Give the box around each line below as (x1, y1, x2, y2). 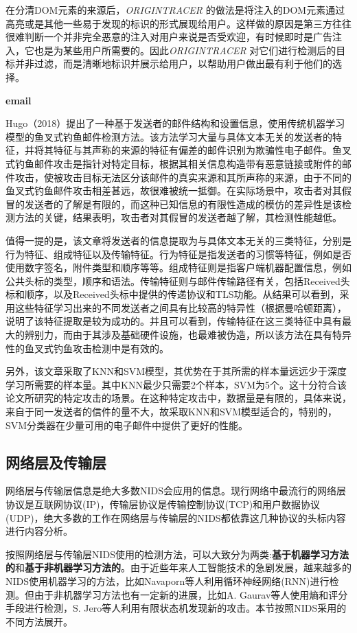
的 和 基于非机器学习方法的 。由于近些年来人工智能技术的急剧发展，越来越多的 (5, 560, 352, 575)
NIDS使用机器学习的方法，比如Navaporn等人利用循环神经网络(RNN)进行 (5, 573, 330, 588)
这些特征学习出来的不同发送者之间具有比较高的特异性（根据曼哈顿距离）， (14, 300, 347, 314)
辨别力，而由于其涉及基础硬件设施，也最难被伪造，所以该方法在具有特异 (24, 327, 352, 342)
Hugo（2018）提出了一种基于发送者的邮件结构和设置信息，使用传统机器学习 (5, 116, 345, 130)
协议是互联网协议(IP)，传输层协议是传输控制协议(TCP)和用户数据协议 (5, 497, 321, 511)
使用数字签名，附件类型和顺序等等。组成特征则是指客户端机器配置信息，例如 (5, 260, 352, 275)
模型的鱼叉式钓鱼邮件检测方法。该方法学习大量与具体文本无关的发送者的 (5, 129, 332, 143)
